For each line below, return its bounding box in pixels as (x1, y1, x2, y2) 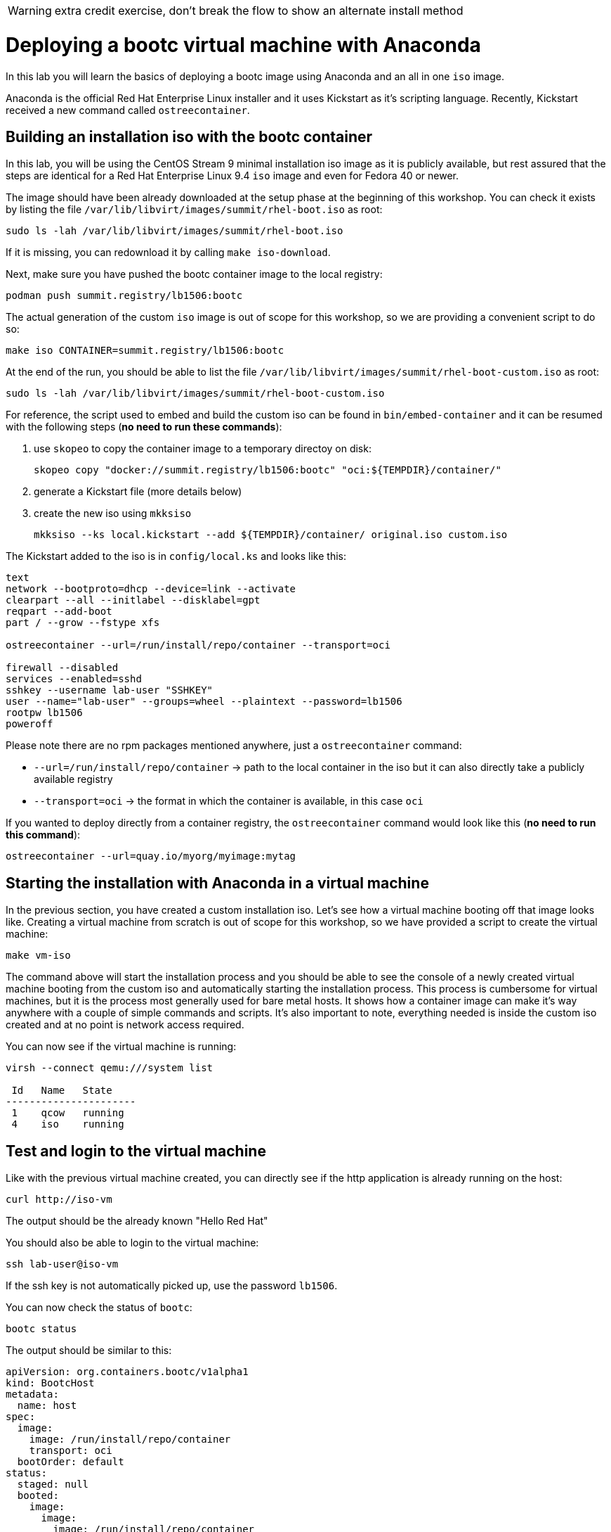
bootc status (6, 1323, 77, 1335)
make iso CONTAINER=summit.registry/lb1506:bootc (6, 345, 284, 357)
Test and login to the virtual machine (6, 1142, 266, 1160)
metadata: (6, 1389, 59, 1400)
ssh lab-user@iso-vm (6, 1258, 119, 1270)
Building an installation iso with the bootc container (6, 127, 373, 146)
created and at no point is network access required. (6, 1019, 244, 1031)
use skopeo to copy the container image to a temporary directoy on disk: (34, 442, 372, 455)
